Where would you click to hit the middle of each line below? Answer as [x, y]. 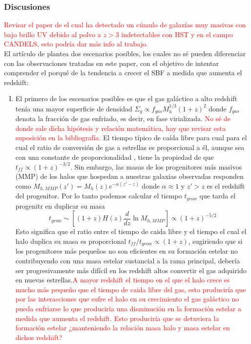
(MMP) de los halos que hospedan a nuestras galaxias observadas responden [129, 176]
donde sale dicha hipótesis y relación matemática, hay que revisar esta [120, 128]
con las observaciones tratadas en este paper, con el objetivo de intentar [111, 63]
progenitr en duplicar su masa [60, 205]
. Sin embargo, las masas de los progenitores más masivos [156, 166]
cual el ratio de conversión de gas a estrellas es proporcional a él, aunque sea [130, 147]
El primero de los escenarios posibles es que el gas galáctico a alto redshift [126, 98]
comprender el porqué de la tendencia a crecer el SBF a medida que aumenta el [123, 73]
